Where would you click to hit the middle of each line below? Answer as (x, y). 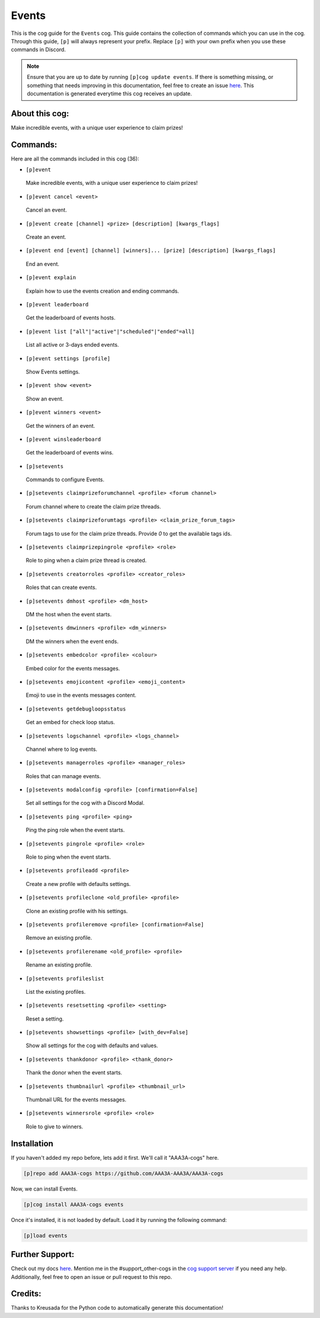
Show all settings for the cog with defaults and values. (92, 1045)
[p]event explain (51, 278)
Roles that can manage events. (63, 776)
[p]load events (45, 1235)
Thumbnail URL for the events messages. (76, 1100)
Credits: (26, 1294)
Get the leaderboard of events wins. (70, 453)
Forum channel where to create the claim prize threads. (93, 506)
